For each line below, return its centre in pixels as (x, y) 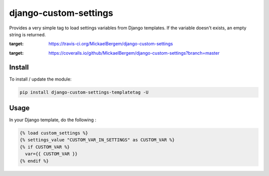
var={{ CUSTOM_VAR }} (52, 154)
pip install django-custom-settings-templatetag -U (84, 92)
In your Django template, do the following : (53, 120)
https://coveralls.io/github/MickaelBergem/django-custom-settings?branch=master (134, 53)
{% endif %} (34, 161)
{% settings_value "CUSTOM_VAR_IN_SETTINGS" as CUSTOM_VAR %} (97, 140)
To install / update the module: (40, 79)
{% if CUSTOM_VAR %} (45, 147)
